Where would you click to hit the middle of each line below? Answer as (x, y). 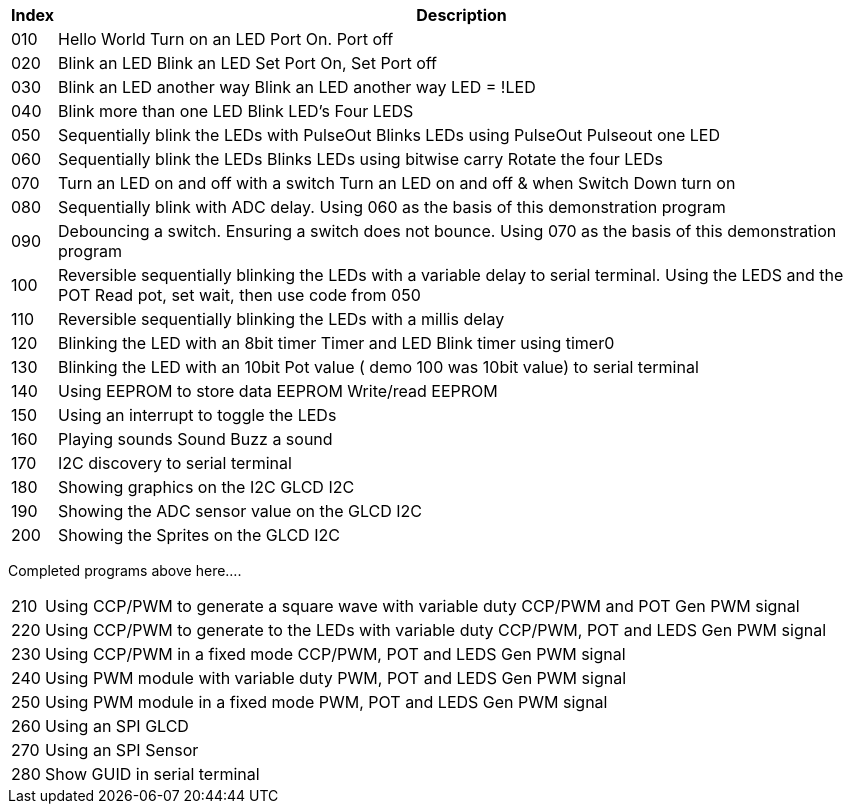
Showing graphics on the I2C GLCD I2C (206, 487)
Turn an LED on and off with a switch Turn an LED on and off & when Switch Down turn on (397, 183)
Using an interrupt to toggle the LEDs (197, 415)
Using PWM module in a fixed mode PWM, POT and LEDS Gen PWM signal (326, 702)
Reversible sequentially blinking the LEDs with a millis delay (281, 319)
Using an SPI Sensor (121, 750)
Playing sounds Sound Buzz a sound (195, 439)
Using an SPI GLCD (116, 726)
